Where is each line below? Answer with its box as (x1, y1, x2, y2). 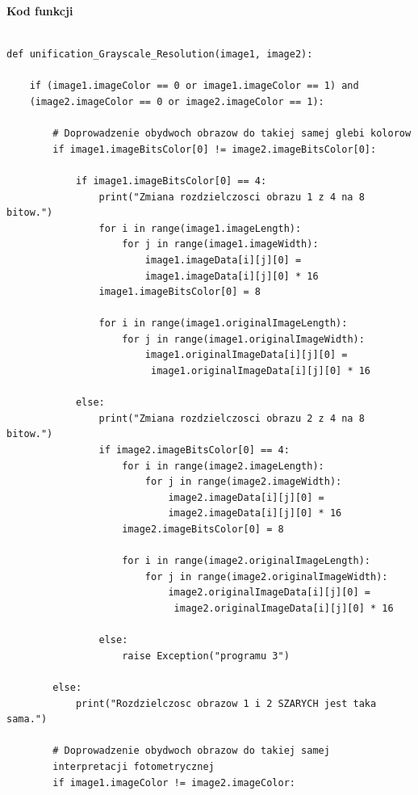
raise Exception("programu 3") (122, 650, 290, 662)
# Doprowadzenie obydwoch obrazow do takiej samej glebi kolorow (52, 128, 412, 140)
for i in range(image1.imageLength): (98, 222, 302, 234)
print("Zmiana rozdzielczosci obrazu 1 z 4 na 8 (98, 191, 365, 203)
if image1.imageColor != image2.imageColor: (52, 776, 295, 789)
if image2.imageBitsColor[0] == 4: (98, 444, 290, 456)
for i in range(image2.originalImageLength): (122, 555, 371, 567)
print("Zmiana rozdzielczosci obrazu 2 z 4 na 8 (98, 412, 365, 424)
